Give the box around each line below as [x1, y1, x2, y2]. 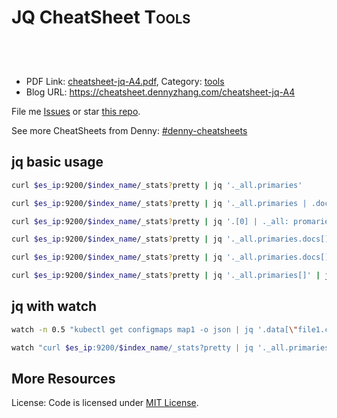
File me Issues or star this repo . [11, 105, 141, 117]
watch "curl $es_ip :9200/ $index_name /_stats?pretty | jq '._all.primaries [11, 342, 330, 353]
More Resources [11, 370, 116, 387]
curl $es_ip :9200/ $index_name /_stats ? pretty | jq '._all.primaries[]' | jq [11, 271, 334, 281]
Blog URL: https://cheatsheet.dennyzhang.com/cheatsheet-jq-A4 [25, 86, 296, 98]
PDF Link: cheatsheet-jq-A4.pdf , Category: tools [25, 75, 225, 87]
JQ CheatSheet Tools [11, 6, 191, 29]
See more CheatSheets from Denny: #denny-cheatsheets [11, 124, 248, 136]
